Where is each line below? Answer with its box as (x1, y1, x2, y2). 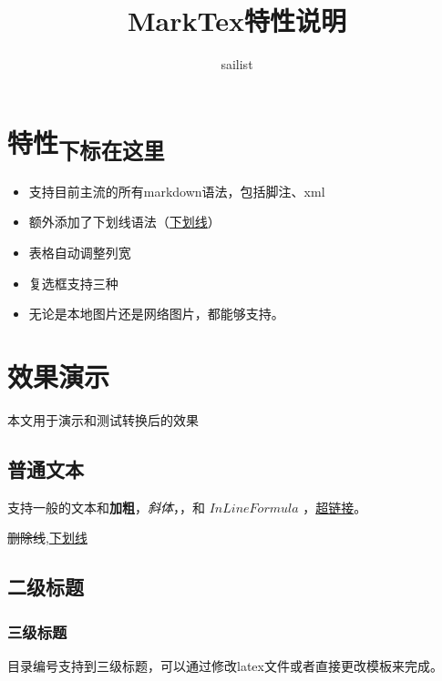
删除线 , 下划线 (7, 528, 87, 547)
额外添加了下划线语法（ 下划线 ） (28, 212, 221, 231)
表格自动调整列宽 (28, 242, 131, 261)
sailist (221, 55, 253, 74)
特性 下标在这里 (7, 123, 165, 166)
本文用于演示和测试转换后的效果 (7, 410, 199, 429)
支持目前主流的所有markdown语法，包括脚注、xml (28, 181, 325, 200)
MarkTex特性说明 (128, 2, 346, 39)
